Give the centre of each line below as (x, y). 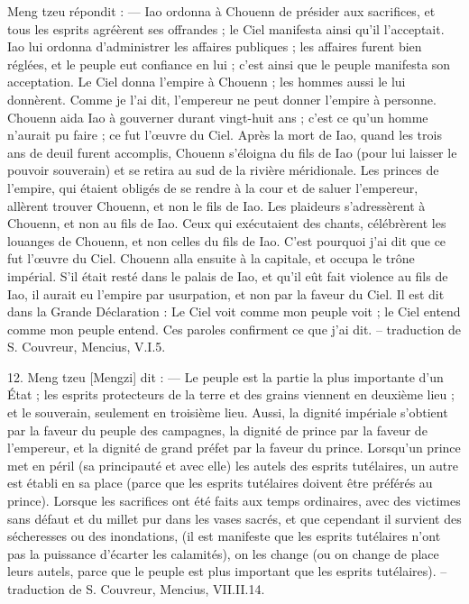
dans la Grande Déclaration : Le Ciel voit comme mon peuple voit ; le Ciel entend (234, 311)
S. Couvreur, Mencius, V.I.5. (87, 347)
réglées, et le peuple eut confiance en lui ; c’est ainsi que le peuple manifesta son (229, 64)
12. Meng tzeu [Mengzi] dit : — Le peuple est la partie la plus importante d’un (225, 376)
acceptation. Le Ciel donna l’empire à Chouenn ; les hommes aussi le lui (207, 82)
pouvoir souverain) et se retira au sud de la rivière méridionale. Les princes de (223, 170)
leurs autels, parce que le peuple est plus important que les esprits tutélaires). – (227, 571)
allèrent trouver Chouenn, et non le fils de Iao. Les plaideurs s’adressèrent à (216, 205)
